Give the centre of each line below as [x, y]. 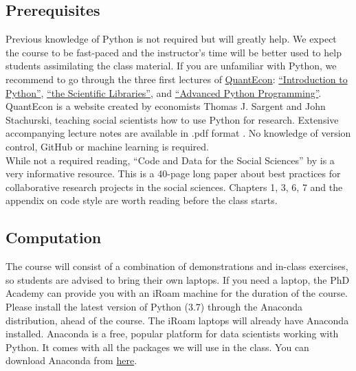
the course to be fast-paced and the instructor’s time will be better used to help [174, 52]
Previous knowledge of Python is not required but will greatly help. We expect [171, 39]
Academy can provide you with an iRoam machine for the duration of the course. [177, 293]
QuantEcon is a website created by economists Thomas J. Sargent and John [166, 106]
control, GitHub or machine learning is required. [107, 146]
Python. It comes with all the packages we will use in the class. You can [157, 347]
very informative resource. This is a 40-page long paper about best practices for [173, 173]
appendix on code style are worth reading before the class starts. [142, 200]
